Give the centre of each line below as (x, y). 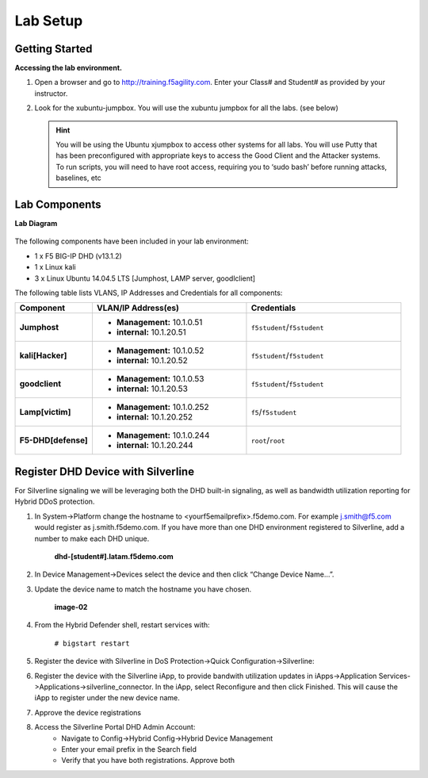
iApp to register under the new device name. (107, 698)
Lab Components (58, 205)
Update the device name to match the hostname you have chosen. (143, 589)
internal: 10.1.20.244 (155, 446)
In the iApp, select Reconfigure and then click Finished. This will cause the (276, 687)
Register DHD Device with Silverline (104, 471)
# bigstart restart (92, 643)
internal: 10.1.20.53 (152, 389)
